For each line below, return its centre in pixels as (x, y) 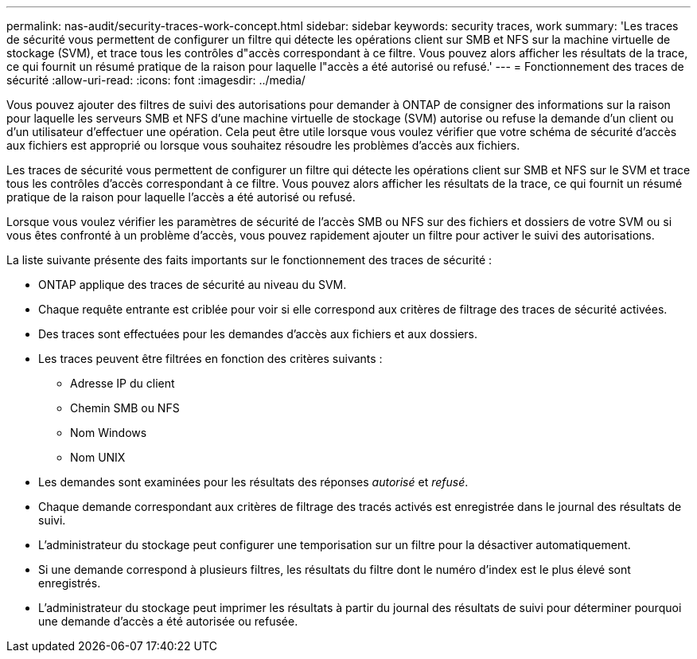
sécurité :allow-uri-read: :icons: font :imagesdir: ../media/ (156, 80)
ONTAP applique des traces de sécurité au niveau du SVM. (193, 285)
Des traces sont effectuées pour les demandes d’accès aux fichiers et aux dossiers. (258, 334)
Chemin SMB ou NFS (125, 408)
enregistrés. (70, 583)
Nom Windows (109, 433)
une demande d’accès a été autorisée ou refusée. (168, 621)
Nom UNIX (98, 457)
